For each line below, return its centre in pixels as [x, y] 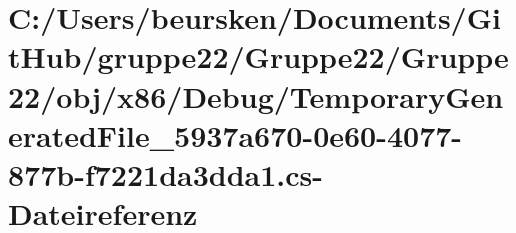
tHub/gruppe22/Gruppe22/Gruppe [258, 56]
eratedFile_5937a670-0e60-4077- [235, 134]
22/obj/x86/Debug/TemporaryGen [256, 95]
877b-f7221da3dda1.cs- [166, 173]
